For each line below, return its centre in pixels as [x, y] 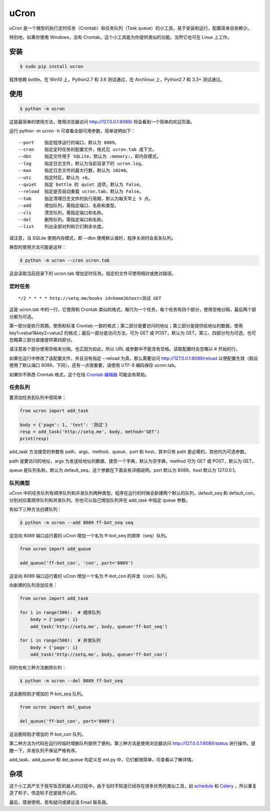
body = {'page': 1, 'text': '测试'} [64, 425]
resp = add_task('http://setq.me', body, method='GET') [90, 432]
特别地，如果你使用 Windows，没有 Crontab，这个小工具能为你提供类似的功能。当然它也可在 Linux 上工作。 [120, 37]
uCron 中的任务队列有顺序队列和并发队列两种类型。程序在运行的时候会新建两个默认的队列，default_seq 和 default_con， [133, 493]
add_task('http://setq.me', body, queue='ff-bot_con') [99, 655]
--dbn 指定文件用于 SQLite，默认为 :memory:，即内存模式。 [90, 156]
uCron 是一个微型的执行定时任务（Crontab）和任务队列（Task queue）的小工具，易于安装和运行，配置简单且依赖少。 [130, 28]
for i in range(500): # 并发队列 [60, 641]
